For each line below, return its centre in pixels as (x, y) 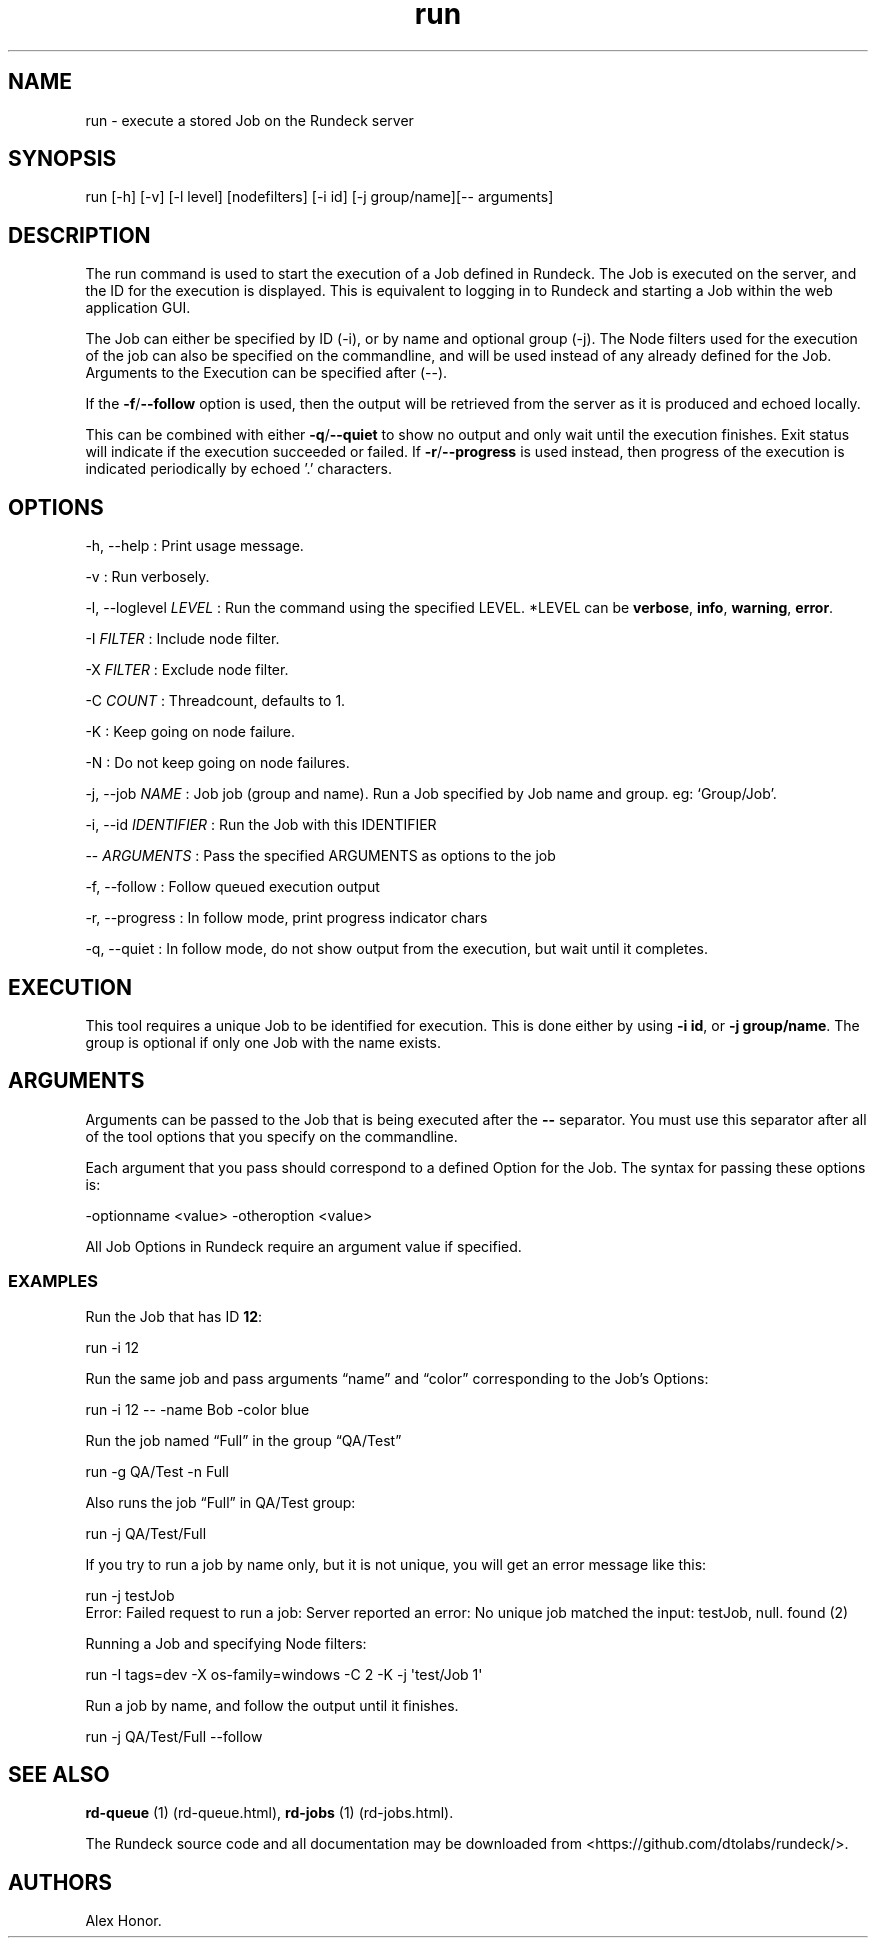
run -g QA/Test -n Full (157, 1471)
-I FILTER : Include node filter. (182, 639)
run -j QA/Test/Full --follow (174, 1736)
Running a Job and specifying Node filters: (226, 1643)
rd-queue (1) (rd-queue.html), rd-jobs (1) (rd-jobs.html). (269, 1813)
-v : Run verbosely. (147, 577)
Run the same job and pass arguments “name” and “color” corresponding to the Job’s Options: (397, 1378)
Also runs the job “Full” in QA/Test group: (220, 1502)
